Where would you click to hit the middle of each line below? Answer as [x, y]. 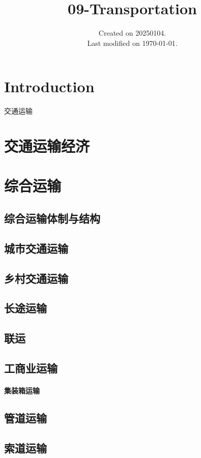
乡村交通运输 [36, 278]
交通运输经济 [47, 146]
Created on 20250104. [132, 33]
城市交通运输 [36, 248]
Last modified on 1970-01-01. [132, 43]
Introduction [49, 86]
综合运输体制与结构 [52, 218]
